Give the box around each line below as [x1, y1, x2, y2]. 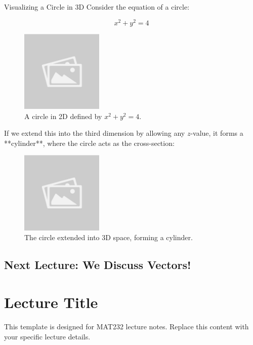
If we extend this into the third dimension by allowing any [4, 128, 185, 138]
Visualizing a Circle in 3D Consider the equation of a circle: [4, 2, 190, 12]
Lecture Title [4, 291, 98, 312]
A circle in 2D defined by [24, 110, 102, 121]
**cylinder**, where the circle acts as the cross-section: [4, 137, 175, 148]
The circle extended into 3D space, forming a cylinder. [24, 232, 193, 243]
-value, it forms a [190, 128, 243, 138]
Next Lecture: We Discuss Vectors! [4, 257, 191, 273]
